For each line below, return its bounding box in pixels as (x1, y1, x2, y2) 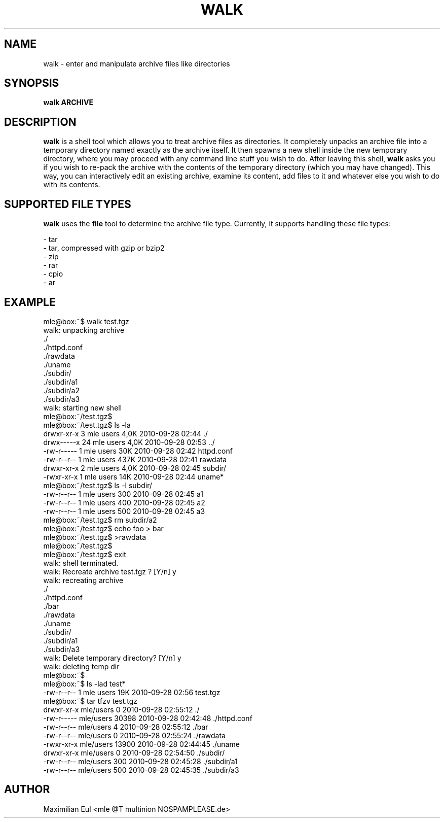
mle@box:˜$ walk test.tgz (43, 317, 129, 326)
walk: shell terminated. (43, 558, 119, 567)
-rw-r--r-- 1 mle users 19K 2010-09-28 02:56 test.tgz (43, 688, 220, 697)
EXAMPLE (4, 295, 56, 309)
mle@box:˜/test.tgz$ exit (43, 550, 126, 559)
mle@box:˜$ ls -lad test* (43, 679, 126, 688)
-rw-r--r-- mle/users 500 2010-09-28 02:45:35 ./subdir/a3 (43, 765, 239, 774)
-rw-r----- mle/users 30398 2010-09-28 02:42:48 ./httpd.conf (43, 713, 252, 723)
